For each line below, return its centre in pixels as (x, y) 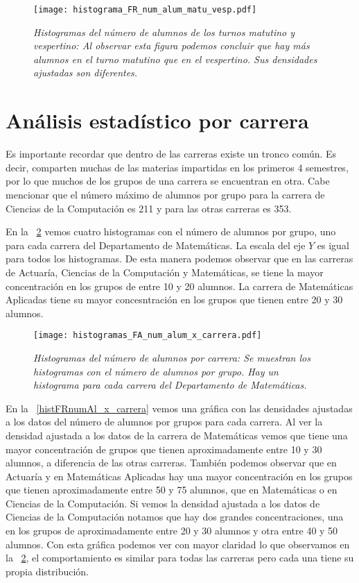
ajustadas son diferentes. (86, 73)
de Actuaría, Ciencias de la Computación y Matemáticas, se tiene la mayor (165, 272)
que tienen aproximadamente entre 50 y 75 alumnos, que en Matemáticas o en (172, 490)
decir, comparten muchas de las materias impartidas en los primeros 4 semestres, (177, 167)
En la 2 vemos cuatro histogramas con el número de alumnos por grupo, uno (171, 231)
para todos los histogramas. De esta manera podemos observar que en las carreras (179, 259)
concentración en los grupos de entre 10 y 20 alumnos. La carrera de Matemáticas (179, 286)
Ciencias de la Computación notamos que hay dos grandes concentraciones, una (175, 517)
